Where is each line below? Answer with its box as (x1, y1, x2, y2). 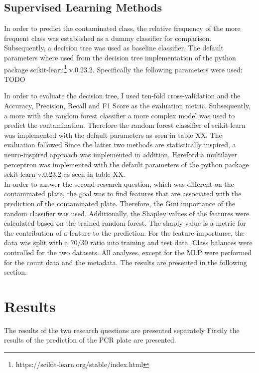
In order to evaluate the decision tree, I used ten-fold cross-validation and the (4, 90, 241, 101)
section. (4, 267, 27, 277)
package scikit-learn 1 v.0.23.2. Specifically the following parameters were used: (4, 62, 243, 74)
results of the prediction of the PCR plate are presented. (4, 335, 176, 345)
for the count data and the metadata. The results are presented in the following (4, 257, 247, 267)
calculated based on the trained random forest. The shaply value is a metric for (4, 218, 246, 228)
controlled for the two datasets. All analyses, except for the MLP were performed (4, 247, 252, 257)
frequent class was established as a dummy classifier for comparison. (4, 32, 212, 43)
